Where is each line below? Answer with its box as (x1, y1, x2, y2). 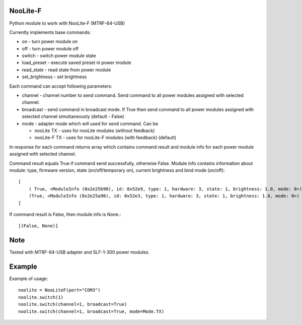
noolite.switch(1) (18, 294, 64, 300)
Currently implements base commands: (9, 29, 91, 35)
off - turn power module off (22, 45, 79, 51)
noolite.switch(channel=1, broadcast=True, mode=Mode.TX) (18, 308, 165, 314)
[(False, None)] (18, 223, 58, 229)
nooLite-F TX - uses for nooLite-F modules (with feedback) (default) (34, 135, 176, 141)
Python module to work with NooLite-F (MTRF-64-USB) (9, 20, 125, 26)
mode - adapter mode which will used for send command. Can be (22, 120, 159, 126)
